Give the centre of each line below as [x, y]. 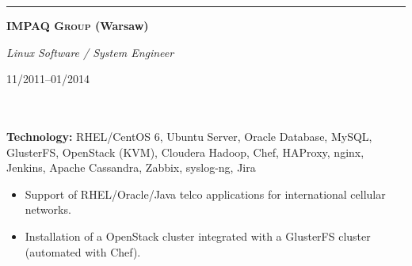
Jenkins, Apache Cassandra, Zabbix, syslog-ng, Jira [131, 167]
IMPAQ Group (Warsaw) [78, 25]
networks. [48, 209]
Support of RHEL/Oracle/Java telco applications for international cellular [205, 194]
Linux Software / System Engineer [90, 52]
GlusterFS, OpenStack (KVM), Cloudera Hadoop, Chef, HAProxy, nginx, [185, 152]
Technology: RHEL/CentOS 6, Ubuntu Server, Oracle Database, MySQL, [189, 136]
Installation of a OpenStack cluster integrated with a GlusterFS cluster [198, 236]
